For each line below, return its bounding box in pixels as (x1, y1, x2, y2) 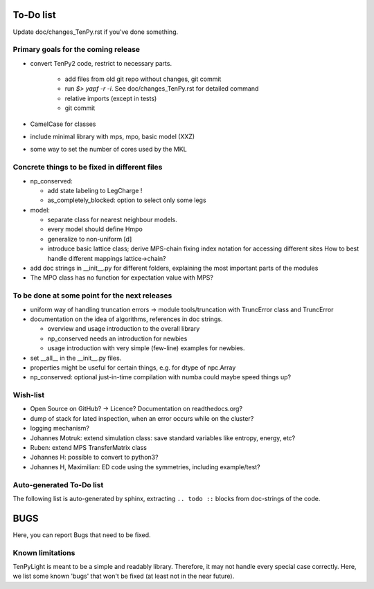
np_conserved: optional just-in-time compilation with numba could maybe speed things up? (30, 373, 292, 381)
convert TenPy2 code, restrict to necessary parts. (30, 59, 172, 67)
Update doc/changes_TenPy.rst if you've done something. (12, 28, 179, 36)
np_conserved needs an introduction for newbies (47, 334, 188, 343)
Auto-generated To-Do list (12, 480, 104, 489)
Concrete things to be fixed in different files (12, 163, 163, 172)
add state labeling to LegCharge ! (47, 186, 143, 194)
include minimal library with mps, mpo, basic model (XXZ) (30, 132, 195, 141)
